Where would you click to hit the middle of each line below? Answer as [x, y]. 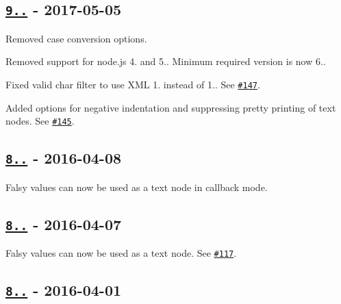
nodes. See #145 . [40, 121]
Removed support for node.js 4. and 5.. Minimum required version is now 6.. [166, 61]
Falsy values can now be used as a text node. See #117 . [121, 253]
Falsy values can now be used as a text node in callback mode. [137, 187]
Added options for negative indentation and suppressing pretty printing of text [171, 107]
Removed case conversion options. [76, 38]
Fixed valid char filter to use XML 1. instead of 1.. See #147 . [133, 84]
